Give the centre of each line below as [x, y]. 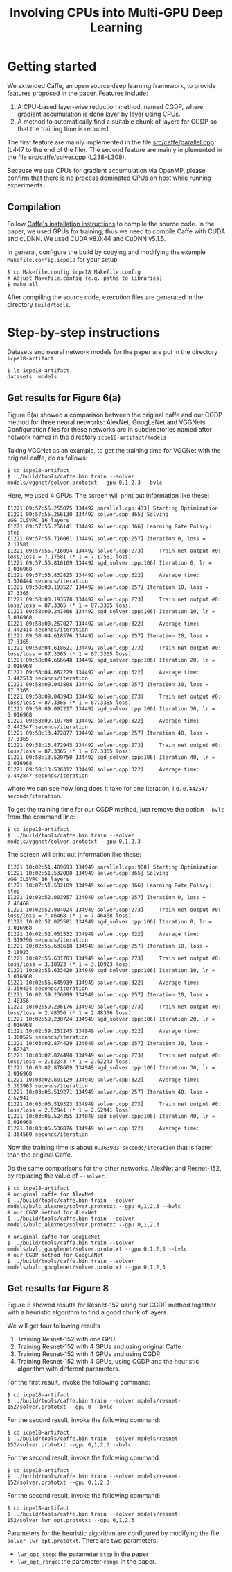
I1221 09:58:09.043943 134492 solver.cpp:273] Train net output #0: [114, 696]
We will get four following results [54, 1326]
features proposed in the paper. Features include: [78, 93]
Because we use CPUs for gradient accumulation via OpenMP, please [107, 170]
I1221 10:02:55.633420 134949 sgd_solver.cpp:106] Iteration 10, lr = [111, 970]
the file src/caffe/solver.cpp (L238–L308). [67, 157]
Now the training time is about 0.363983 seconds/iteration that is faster [110, 1147]
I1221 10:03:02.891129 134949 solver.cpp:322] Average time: [103, 1080]
